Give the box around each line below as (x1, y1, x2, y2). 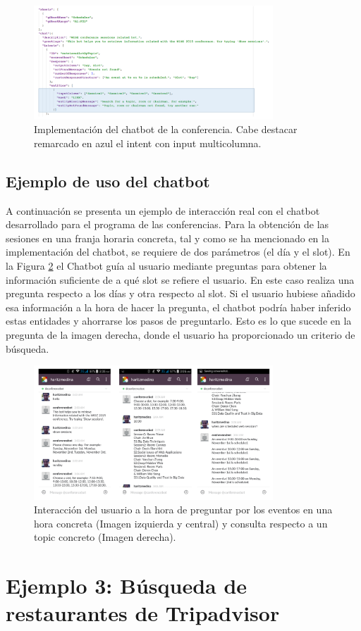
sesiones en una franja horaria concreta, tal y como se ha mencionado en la (6, 230, 329, 245)
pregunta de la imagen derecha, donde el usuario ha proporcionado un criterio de (6, 327, 355, 342)
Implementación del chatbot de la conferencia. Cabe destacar (34, 122, 298, 137)
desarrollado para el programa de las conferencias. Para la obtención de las (6, 217, 329, 232)
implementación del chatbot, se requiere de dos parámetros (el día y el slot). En (6, 244, 350, 259)
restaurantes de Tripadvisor (6, 599, 280, 627)
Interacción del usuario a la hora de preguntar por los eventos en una (34, 502, 333, 517)
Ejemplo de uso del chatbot (6, 170, 210, 192)
